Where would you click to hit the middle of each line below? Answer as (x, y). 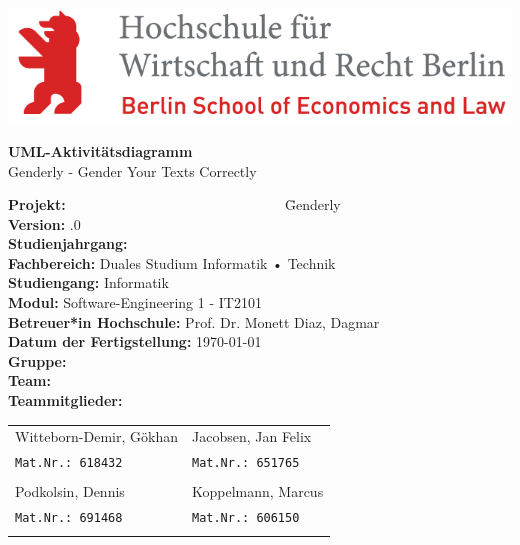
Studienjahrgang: (68, 243)
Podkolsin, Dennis (70, 491)
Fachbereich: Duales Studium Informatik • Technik (172, 262)
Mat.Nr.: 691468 (69, 518)
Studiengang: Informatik (88, 282)
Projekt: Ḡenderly (174, 204)
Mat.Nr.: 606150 (245, 518)
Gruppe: (37, 360)
